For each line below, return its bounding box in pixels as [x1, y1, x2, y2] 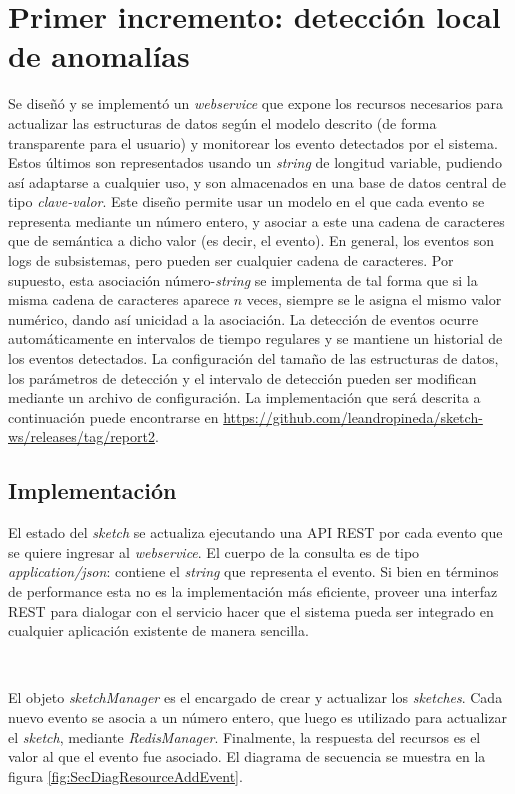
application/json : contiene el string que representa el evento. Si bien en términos [8, 561, 499, 582]
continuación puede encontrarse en [8, 406, 219, 427]
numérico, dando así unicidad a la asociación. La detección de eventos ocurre [8, 308, 479, 329]
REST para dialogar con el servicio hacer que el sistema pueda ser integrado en [8, 600, 494, 621]
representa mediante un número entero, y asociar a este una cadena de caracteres [8, 210, 505, 231]
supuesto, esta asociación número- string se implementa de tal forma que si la [8, 269, 478, 290]
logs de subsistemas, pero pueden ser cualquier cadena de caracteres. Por [8, 250, 454, 271]
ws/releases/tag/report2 [8, 426, 155, 447]
